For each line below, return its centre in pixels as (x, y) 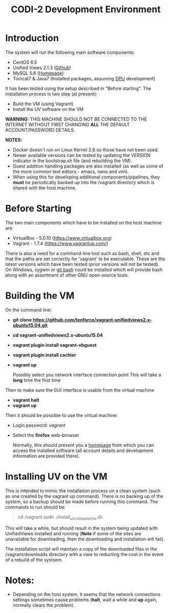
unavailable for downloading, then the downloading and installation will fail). (85, 539)
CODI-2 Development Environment (86, 9)
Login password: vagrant (39, 425)
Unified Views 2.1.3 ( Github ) (42, 67)
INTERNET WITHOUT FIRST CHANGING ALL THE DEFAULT (68, 124)
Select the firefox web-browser (46, 435)
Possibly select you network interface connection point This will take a (87, 375)
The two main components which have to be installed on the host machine (83, 222)
